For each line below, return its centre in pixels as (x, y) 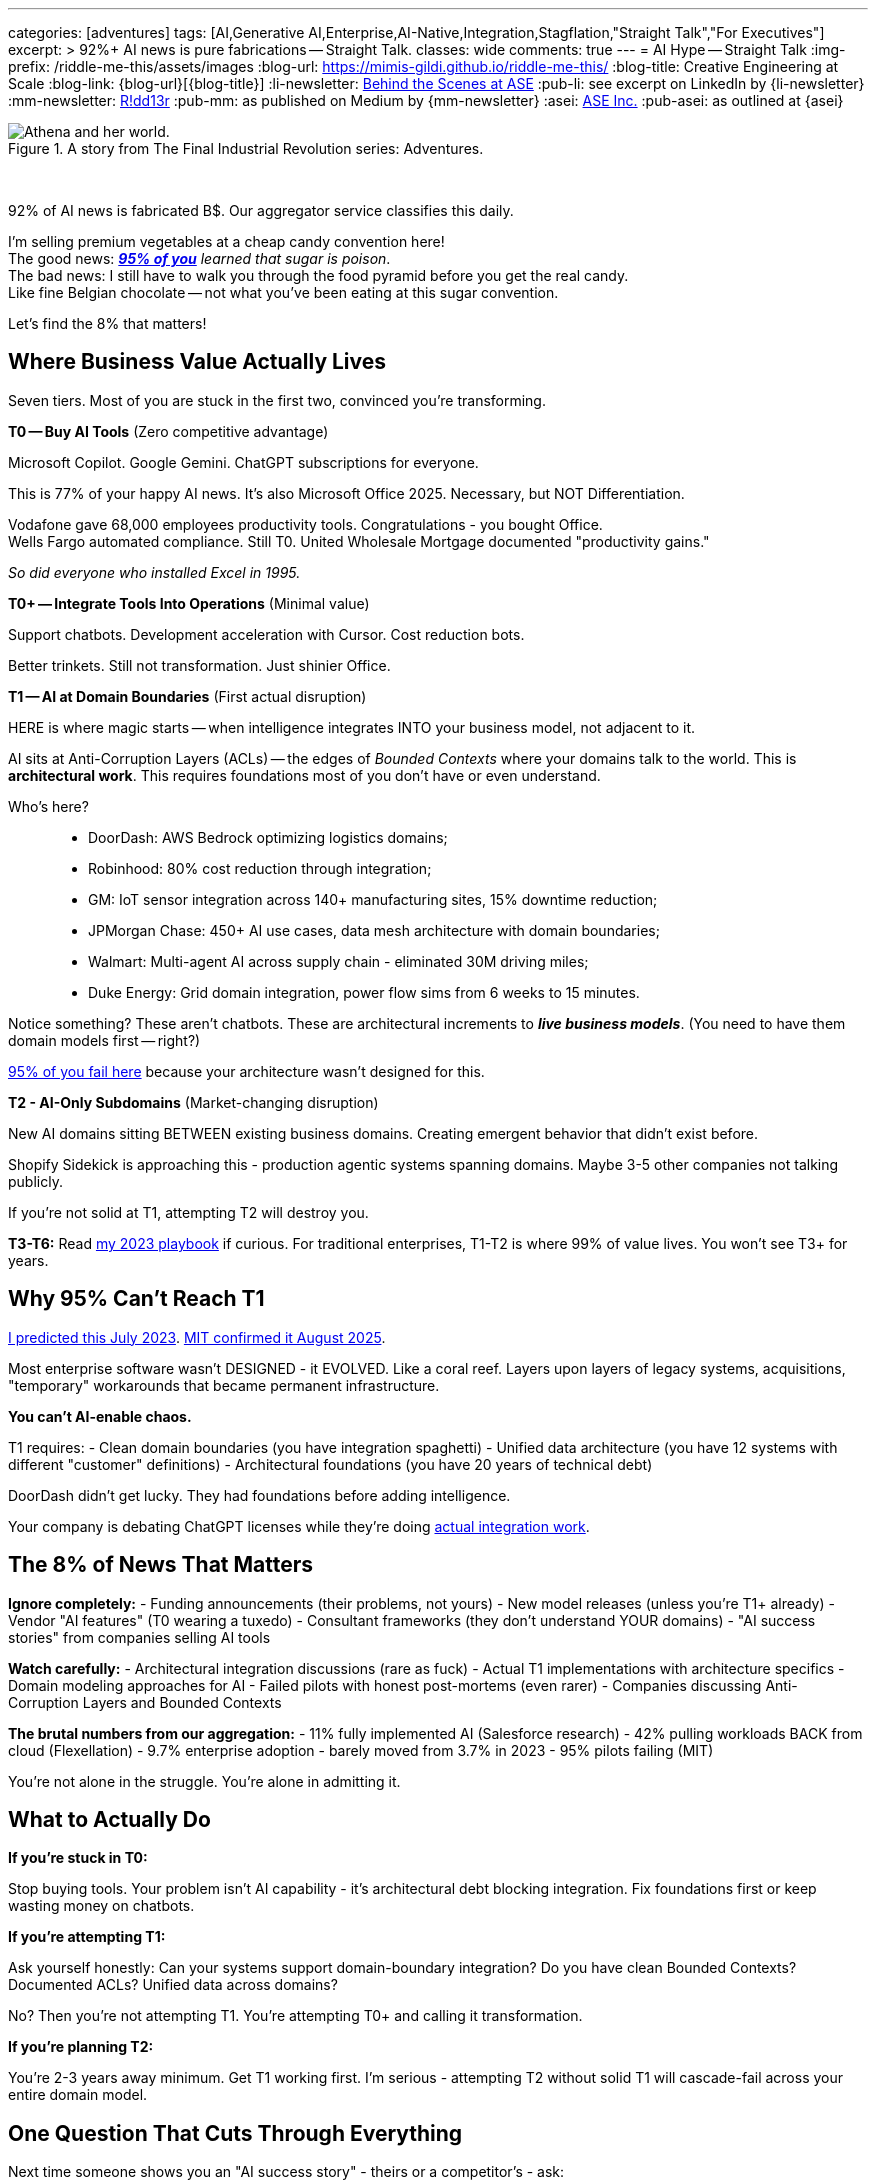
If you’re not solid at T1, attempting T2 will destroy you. (188, 1212)
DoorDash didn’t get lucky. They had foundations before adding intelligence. (259, 1495)
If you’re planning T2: (81, 2047)
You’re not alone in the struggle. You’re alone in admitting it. (204, 1781)
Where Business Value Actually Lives (197, 362)
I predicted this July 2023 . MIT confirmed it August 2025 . (197, 1337)
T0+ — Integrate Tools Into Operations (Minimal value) (189, 603)
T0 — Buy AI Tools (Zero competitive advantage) (168, 431)
